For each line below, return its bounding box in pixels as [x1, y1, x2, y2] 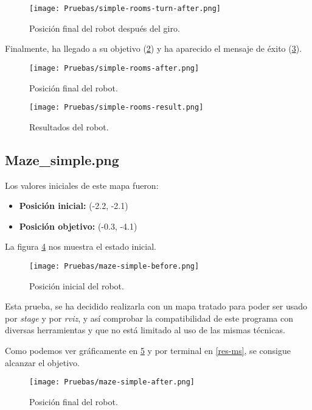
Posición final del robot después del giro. [29, 21, 180, 34]
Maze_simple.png [5, 150, 119, 169]
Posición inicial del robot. [29, 279, 124, 292]
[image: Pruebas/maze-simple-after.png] [29, 378, 195, 387]
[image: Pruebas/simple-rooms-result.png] [29, 103, 204, 112]
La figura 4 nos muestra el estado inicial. [5, 240, 156, 253]
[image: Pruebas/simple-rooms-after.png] [29, 63, 199, 72]
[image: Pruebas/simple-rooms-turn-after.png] [29, 4, 221, 13]
